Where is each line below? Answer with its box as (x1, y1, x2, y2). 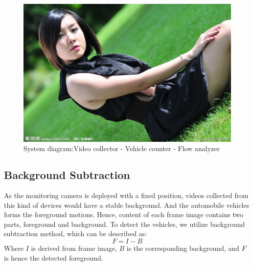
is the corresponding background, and (126, 243, 239, 253)
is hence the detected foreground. (4, 252, 103, 263)
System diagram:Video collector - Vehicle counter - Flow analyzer (23, 143, 220, 154)
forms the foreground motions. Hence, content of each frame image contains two (4, 209, 244, 220)
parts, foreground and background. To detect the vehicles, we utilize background (4, 219, 245, 229)
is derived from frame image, (31, 243, 117, 253)
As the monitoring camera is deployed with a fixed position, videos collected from (4, 190, 249, 200)
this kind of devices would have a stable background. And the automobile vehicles (4, 199, 250, 210)
